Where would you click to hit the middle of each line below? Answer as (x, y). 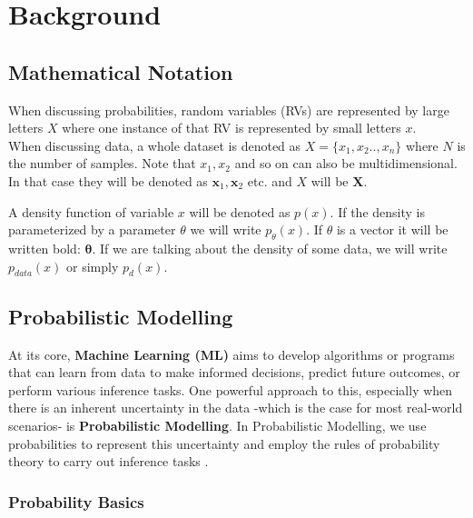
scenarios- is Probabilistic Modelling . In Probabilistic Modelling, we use (217, 425)
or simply (93, 266)
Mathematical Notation (121, 71)
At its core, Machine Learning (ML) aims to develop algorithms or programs (232, 354)
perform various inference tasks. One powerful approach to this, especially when (231, 389)
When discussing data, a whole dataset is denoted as (155, 145)
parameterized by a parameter (92, 229)
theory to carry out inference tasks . (108, 461)
